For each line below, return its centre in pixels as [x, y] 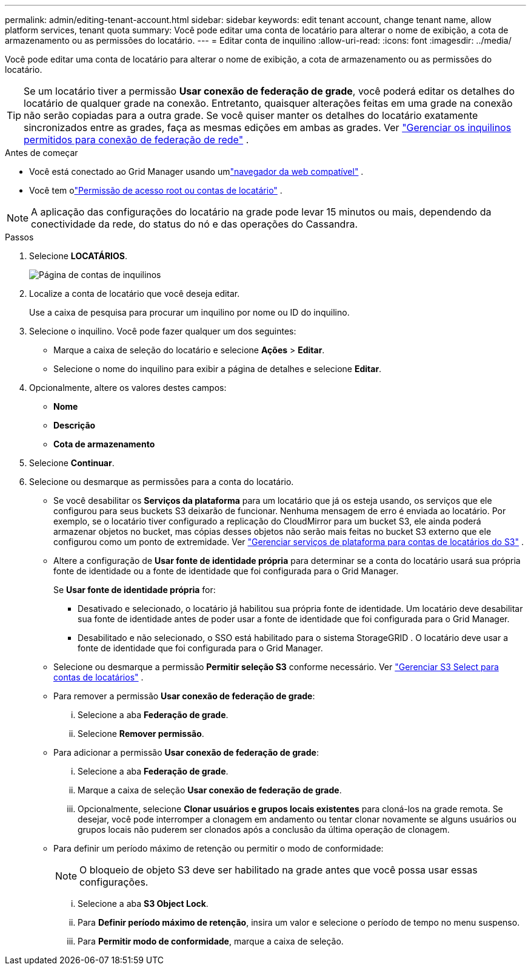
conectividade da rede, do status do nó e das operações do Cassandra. [195, 224]
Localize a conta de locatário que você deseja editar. [135, 293]
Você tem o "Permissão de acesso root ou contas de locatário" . [156, 190]
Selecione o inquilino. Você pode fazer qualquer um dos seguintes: [163, 331]
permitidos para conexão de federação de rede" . [136, 140]
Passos [19, 237]
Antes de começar [42, 153]
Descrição [75, 425]
